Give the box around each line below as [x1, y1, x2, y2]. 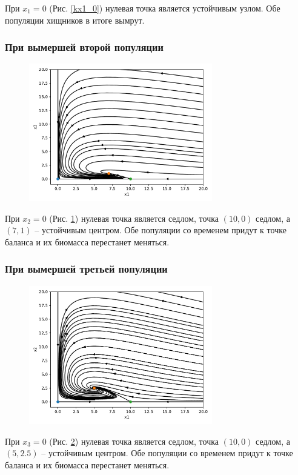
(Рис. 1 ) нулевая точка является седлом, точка [49, 211, 219, 224]
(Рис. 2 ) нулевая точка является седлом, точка [49, 434, 219, 447]
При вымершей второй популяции [5, 39, 164, 55]
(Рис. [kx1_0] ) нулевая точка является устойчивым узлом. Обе [49, 2, 280, 14]
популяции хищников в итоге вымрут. [5, 13, 145, 26]
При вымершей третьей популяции [5, 261, 168, 276]
